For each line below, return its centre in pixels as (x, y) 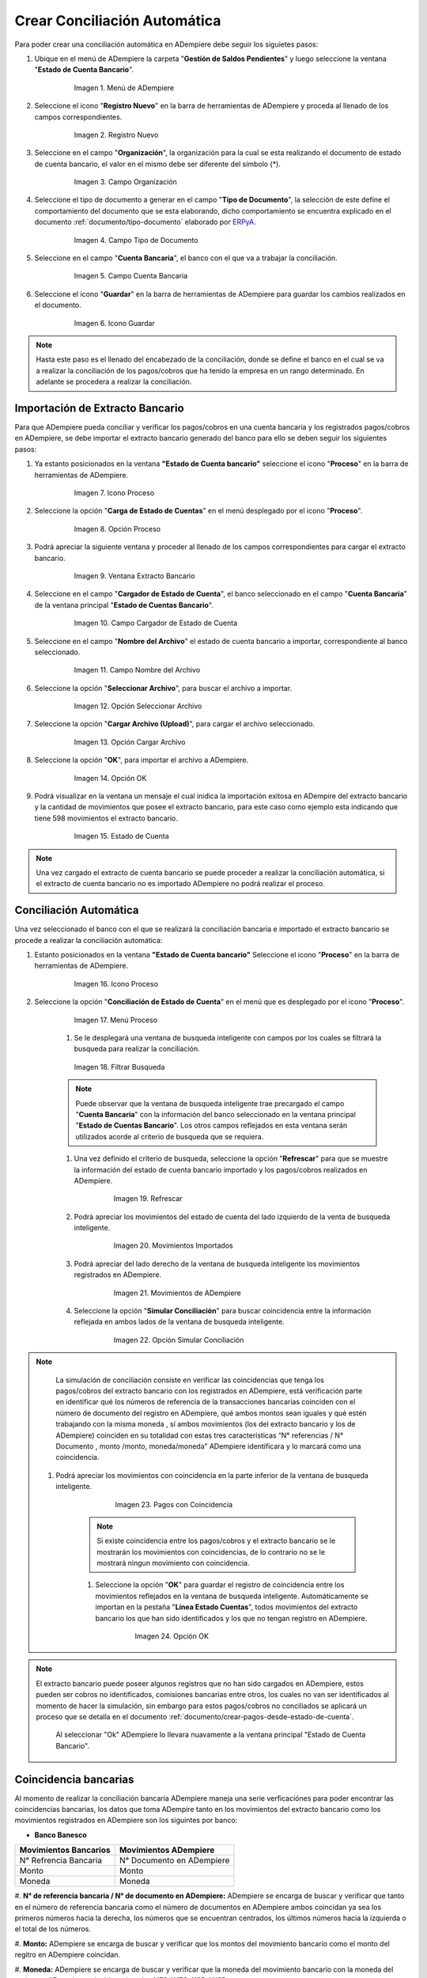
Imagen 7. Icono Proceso (114, 493)
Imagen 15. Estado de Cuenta (121, 836)
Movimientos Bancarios (65, 1850)
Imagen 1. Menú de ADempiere (124, 88)
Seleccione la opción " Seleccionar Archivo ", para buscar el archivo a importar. (163, 688)
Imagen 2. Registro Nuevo (116, 135)
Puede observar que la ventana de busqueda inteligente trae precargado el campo (210, 1103)
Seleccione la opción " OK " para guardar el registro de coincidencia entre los (220, 1585)
